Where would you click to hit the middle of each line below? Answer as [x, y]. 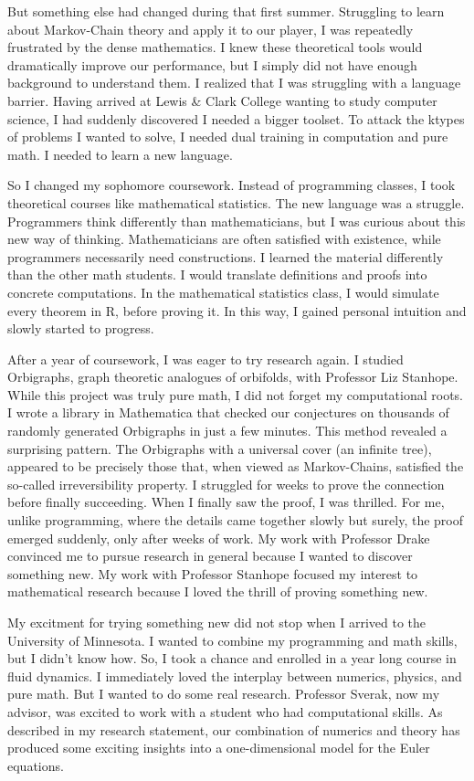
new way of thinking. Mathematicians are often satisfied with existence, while [224, 239]
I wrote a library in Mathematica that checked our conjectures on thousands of [228, 412]
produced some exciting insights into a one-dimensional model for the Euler [219, 748]
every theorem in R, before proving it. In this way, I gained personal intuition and [237, 310]
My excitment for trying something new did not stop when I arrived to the [217, 622]
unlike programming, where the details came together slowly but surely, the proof [236, 520]
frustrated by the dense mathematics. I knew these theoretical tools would [215, 47]
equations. [36, 765]
